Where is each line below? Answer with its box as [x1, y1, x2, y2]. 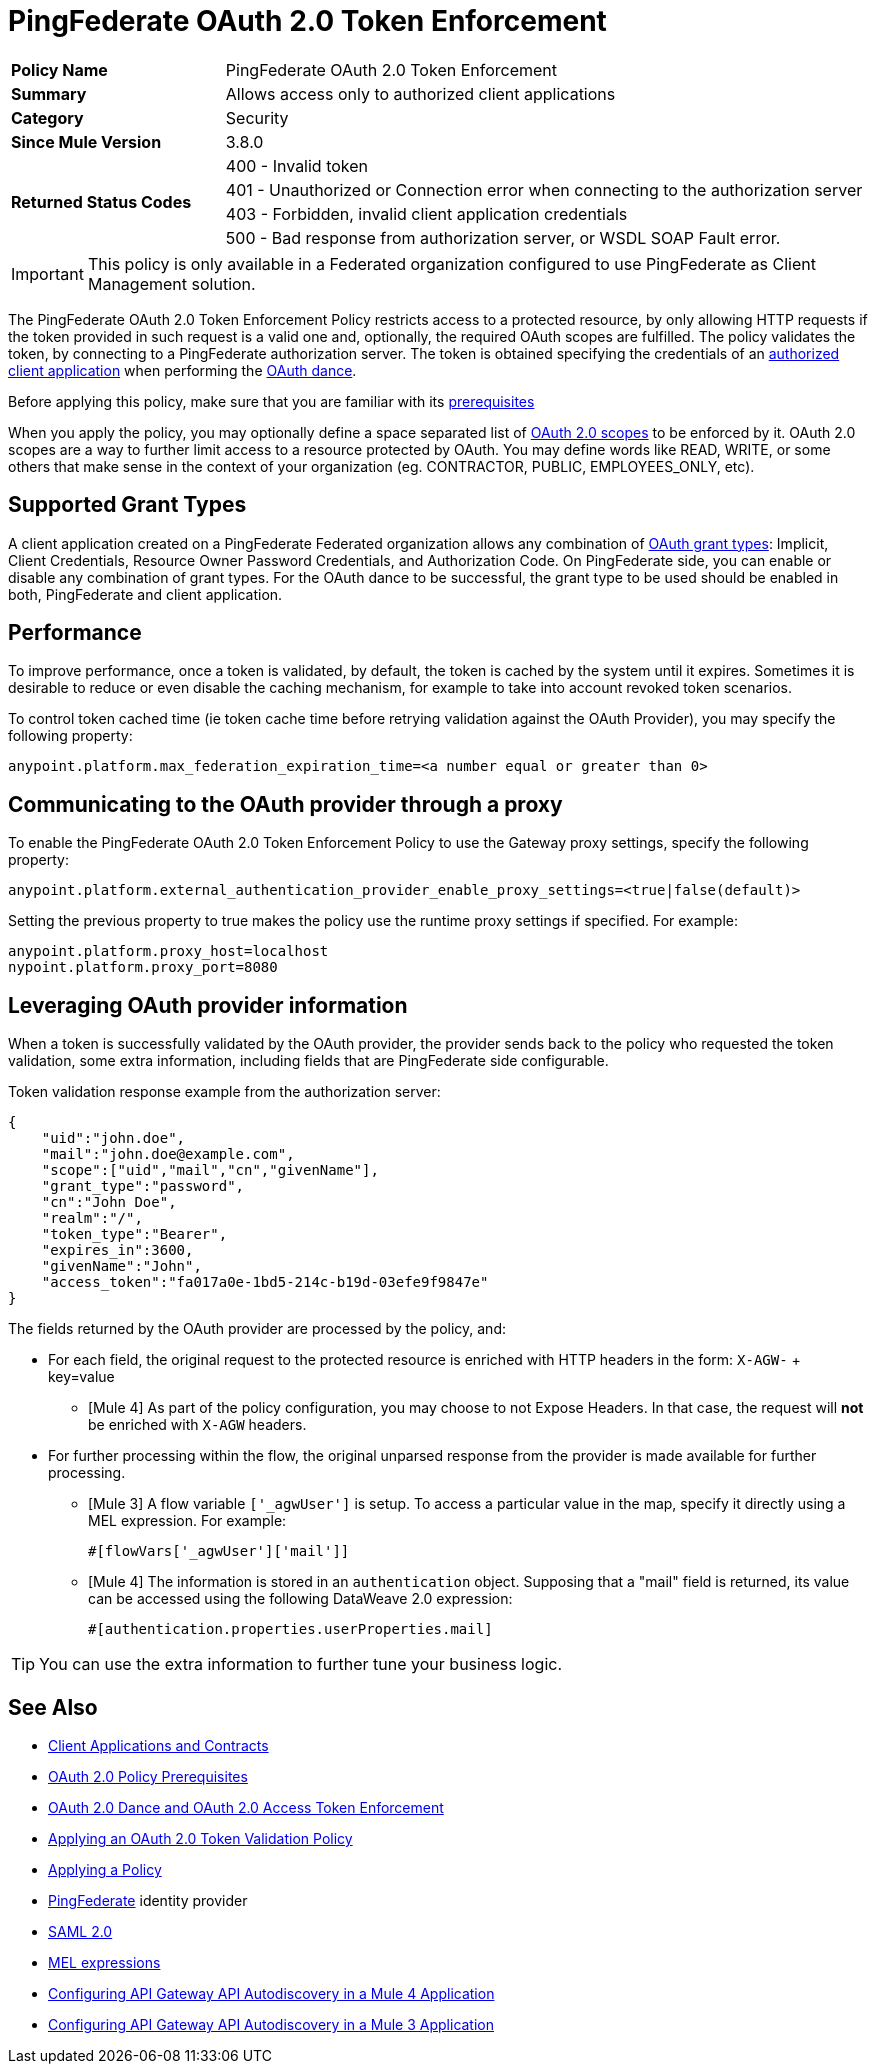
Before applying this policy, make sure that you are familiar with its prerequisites [8, 392, 535, 410]
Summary [11, 83, 87, 104]
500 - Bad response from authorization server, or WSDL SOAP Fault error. [225, 227, 781, 248]
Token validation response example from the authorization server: [8, 1083, 441, 1101]
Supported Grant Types [8, 492, 247, 518]
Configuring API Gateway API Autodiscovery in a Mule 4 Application [48, 1984, 495, 2002]
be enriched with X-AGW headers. [88, 1416, 307, 1434]
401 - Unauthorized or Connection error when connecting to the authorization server [225, 179, 863, 200]
